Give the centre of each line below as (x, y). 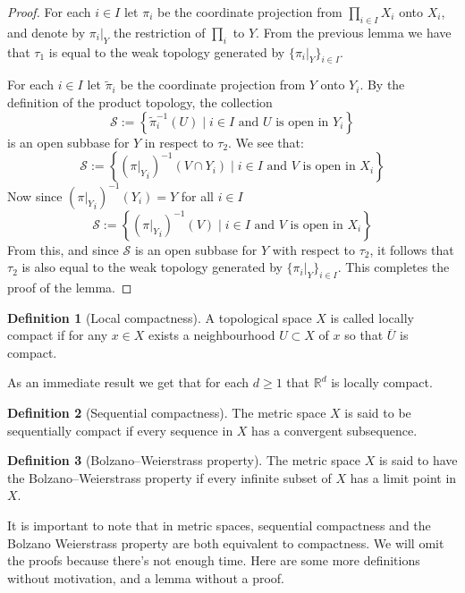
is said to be (378, 413)
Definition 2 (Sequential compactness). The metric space (167, 413)
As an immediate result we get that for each (128, 382)
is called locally (372, 317)
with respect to (314, 249)
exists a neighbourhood (212, 335)
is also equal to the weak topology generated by (152, 267)
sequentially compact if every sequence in (120, 430)
